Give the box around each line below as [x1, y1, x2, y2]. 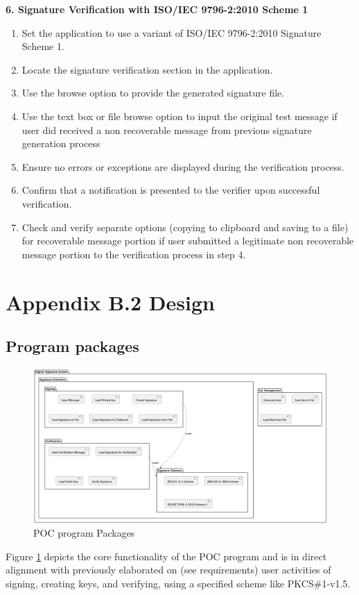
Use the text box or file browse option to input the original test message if [21, 108, 338, 123]
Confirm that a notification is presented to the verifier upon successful [21, 183, 320, 197]
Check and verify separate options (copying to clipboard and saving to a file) [21, 219, 349, 234]
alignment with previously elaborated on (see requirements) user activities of [6, 562, 331, 577]
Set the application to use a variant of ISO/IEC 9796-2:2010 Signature [21, 25, 322, 40]
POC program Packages [33, 526, 135, 540]
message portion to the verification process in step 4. [21, 246, 246, 261]
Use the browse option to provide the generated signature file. [21, 85, 285, 100]
